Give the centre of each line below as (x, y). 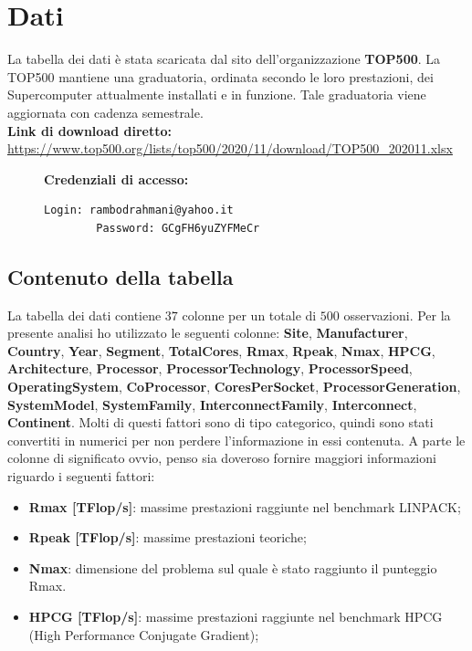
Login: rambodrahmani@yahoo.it (139, 210)
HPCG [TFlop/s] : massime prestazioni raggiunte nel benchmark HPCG (236, 616)
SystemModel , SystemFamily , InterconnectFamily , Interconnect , (212, 404)
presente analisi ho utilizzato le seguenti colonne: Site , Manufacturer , (208, 333)
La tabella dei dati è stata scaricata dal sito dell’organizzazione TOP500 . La (224, 59)
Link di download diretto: (89, 130)
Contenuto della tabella (121, 276)
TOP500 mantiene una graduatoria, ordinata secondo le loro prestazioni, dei (220, 76)
